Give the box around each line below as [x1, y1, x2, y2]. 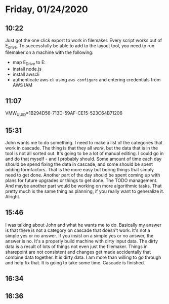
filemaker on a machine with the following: [5, 49, 94, 55]
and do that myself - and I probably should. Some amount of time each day [5, 156, 162, 162]
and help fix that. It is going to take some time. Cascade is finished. [5, 259, 145, 265]
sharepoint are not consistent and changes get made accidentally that [5, 249, 151, 255]
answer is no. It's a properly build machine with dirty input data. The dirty [5, 238, 158, 244]
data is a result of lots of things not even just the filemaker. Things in [5, 243, 148, 250]
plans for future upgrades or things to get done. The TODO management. [5, 177, 158, 184]
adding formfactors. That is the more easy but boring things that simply [5, 167, 154, 173]
